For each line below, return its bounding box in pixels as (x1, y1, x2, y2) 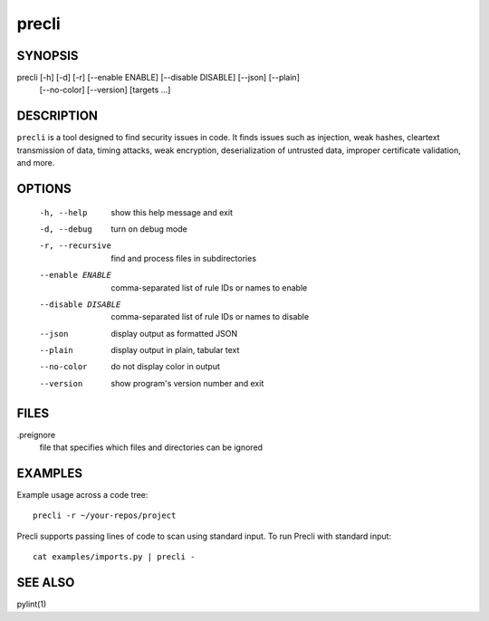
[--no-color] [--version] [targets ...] (39, 84, 171, 95)
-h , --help (39, 207, 88, 217)
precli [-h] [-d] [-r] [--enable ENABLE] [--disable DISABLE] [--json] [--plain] (16, 72, 301, 83)
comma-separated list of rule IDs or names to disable (110, 311, 310, 322)
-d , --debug (39, 224, 92, 234)
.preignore (16, 429, 56, 440)
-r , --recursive (39, 241, 112, 251)
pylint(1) (16, 598, 47, 610)
